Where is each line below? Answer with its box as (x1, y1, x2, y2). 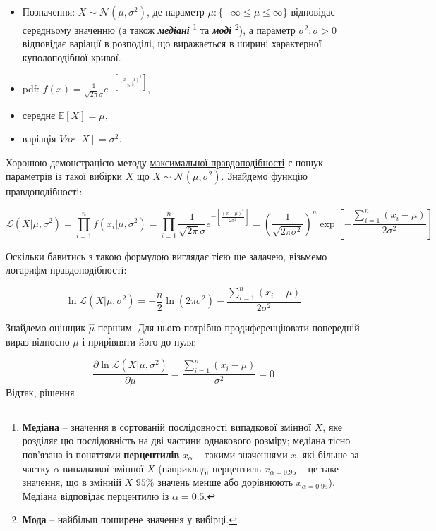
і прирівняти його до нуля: (82, 334, 197, 348)
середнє (22, 107, 56, 122)
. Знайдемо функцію (221, 169, 308, 183)
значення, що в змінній (22, 475, 121, 489)
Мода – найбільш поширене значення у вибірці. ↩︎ (22, 512, 238, 527)
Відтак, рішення (6, 385, 75, 400)
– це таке (299, 460, 339, 475)
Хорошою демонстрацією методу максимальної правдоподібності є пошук (6, 154, 323, 169)
